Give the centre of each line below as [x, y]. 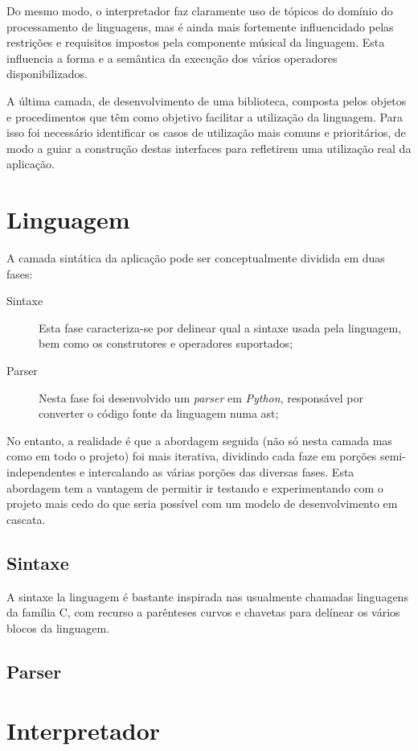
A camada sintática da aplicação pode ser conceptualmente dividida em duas [196, 258]
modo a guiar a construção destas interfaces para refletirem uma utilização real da [209, 148]
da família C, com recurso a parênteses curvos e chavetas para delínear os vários [203, 612]
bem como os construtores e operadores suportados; [166, 343]
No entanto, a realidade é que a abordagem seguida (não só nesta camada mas [199, 440]
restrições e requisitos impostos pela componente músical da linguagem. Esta [196, 42]
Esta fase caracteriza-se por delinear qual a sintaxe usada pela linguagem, [220, 327]
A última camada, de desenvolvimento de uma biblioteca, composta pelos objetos [207, 100]
